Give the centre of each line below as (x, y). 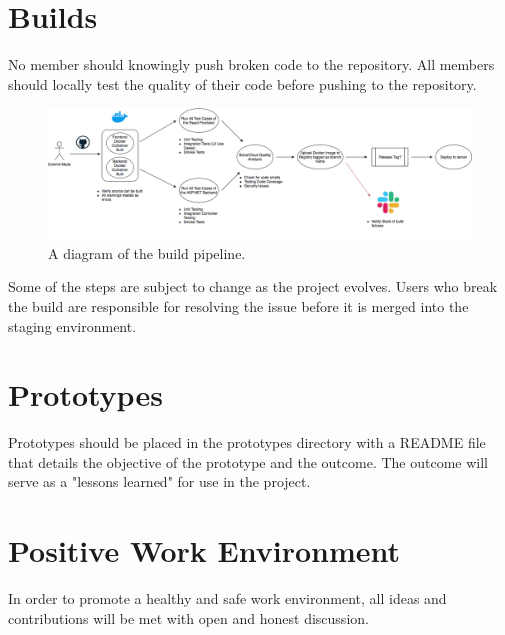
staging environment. (72, 325)
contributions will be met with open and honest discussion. (188, 617)
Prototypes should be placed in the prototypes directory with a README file (247, 442)
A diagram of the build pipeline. (147, 252)
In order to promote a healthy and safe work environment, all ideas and (227, 598)
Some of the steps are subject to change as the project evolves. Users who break (253, 286)
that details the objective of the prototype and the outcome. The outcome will (248, 461)
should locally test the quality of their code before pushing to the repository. (242, 83)
